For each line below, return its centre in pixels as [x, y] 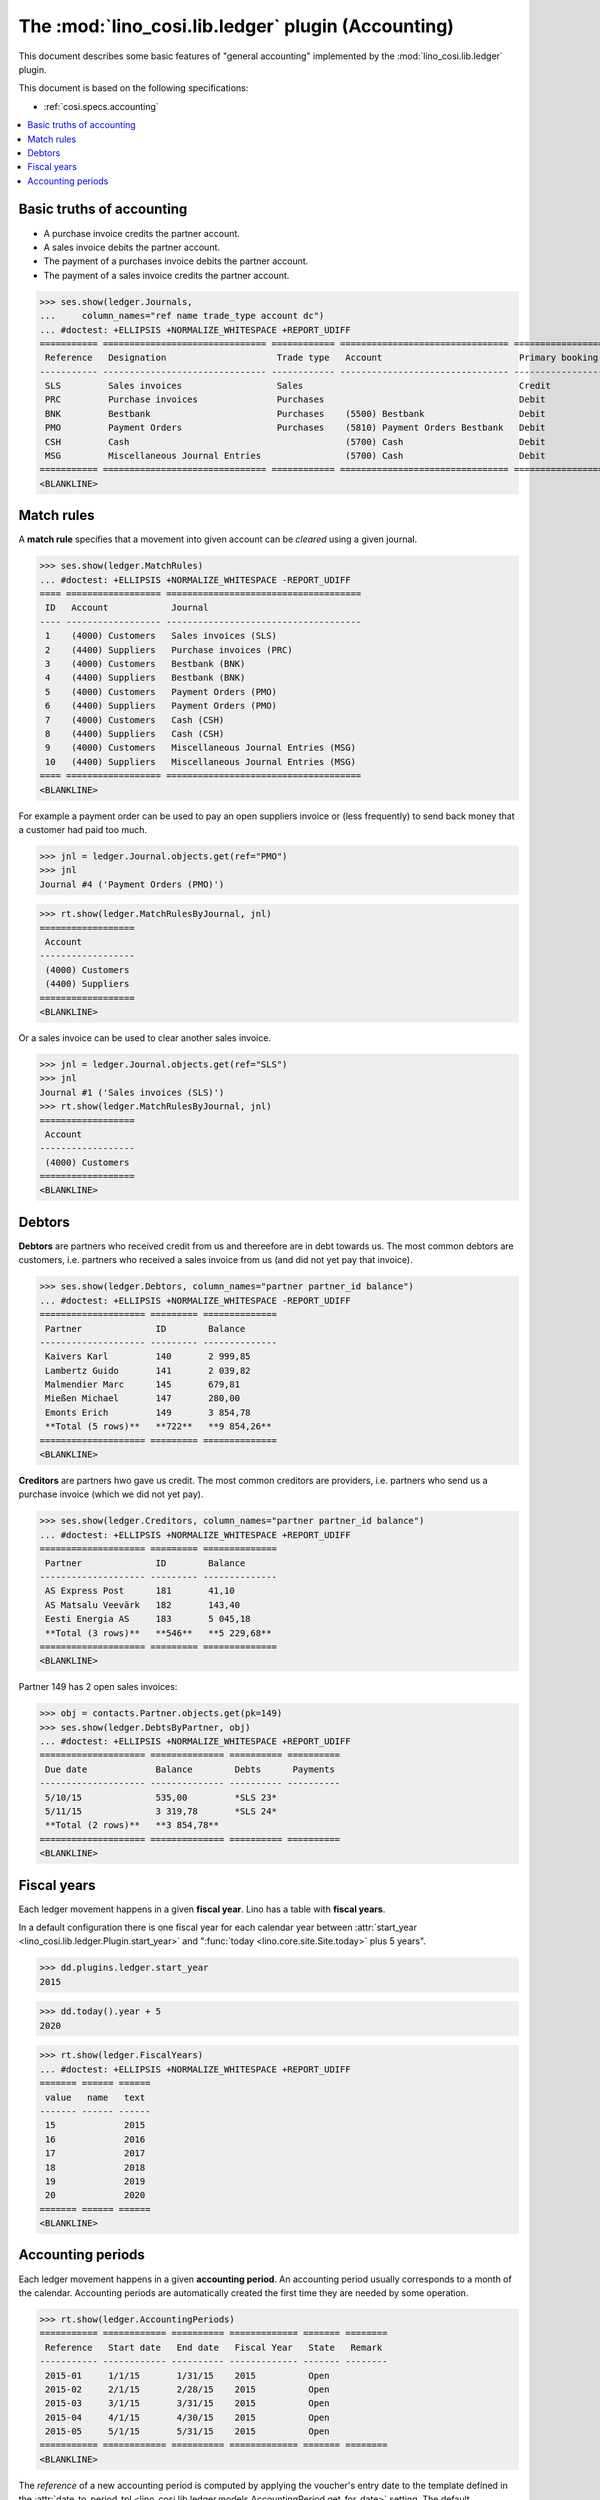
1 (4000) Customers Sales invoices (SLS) [161, 636]
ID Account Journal [127, 608]
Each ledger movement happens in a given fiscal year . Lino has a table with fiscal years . [202, 1909]
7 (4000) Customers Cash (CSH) [135, 719]
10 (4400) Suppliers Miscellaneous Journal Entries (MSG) [201, 761]
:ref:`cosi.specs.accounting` [101, 106]
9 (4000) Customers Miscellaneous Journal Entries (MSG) [201, 748]
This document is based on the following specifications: [133, 88]
